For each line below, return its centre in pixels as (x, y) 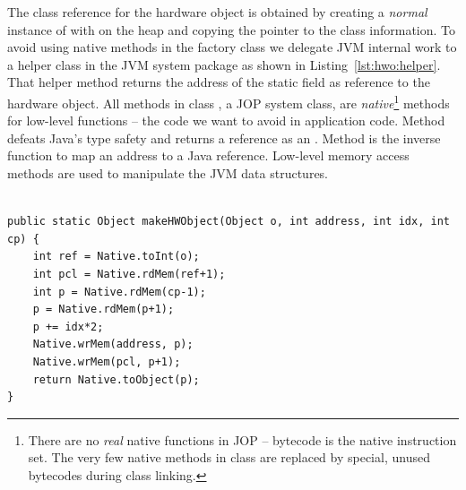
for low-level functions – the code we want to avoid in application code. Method (226, 120)
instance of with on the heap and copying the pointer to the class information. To (232, 29)
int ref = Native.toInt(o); (116, 257)
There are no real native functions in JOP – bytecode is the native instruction (242, 439)
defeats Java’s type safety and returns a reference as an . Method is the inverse (224, 138)
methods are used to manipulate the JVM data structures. (168, 173)
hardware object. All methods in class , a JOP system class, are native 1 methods (229, 101)
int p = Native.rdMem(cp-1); (119, 292)
